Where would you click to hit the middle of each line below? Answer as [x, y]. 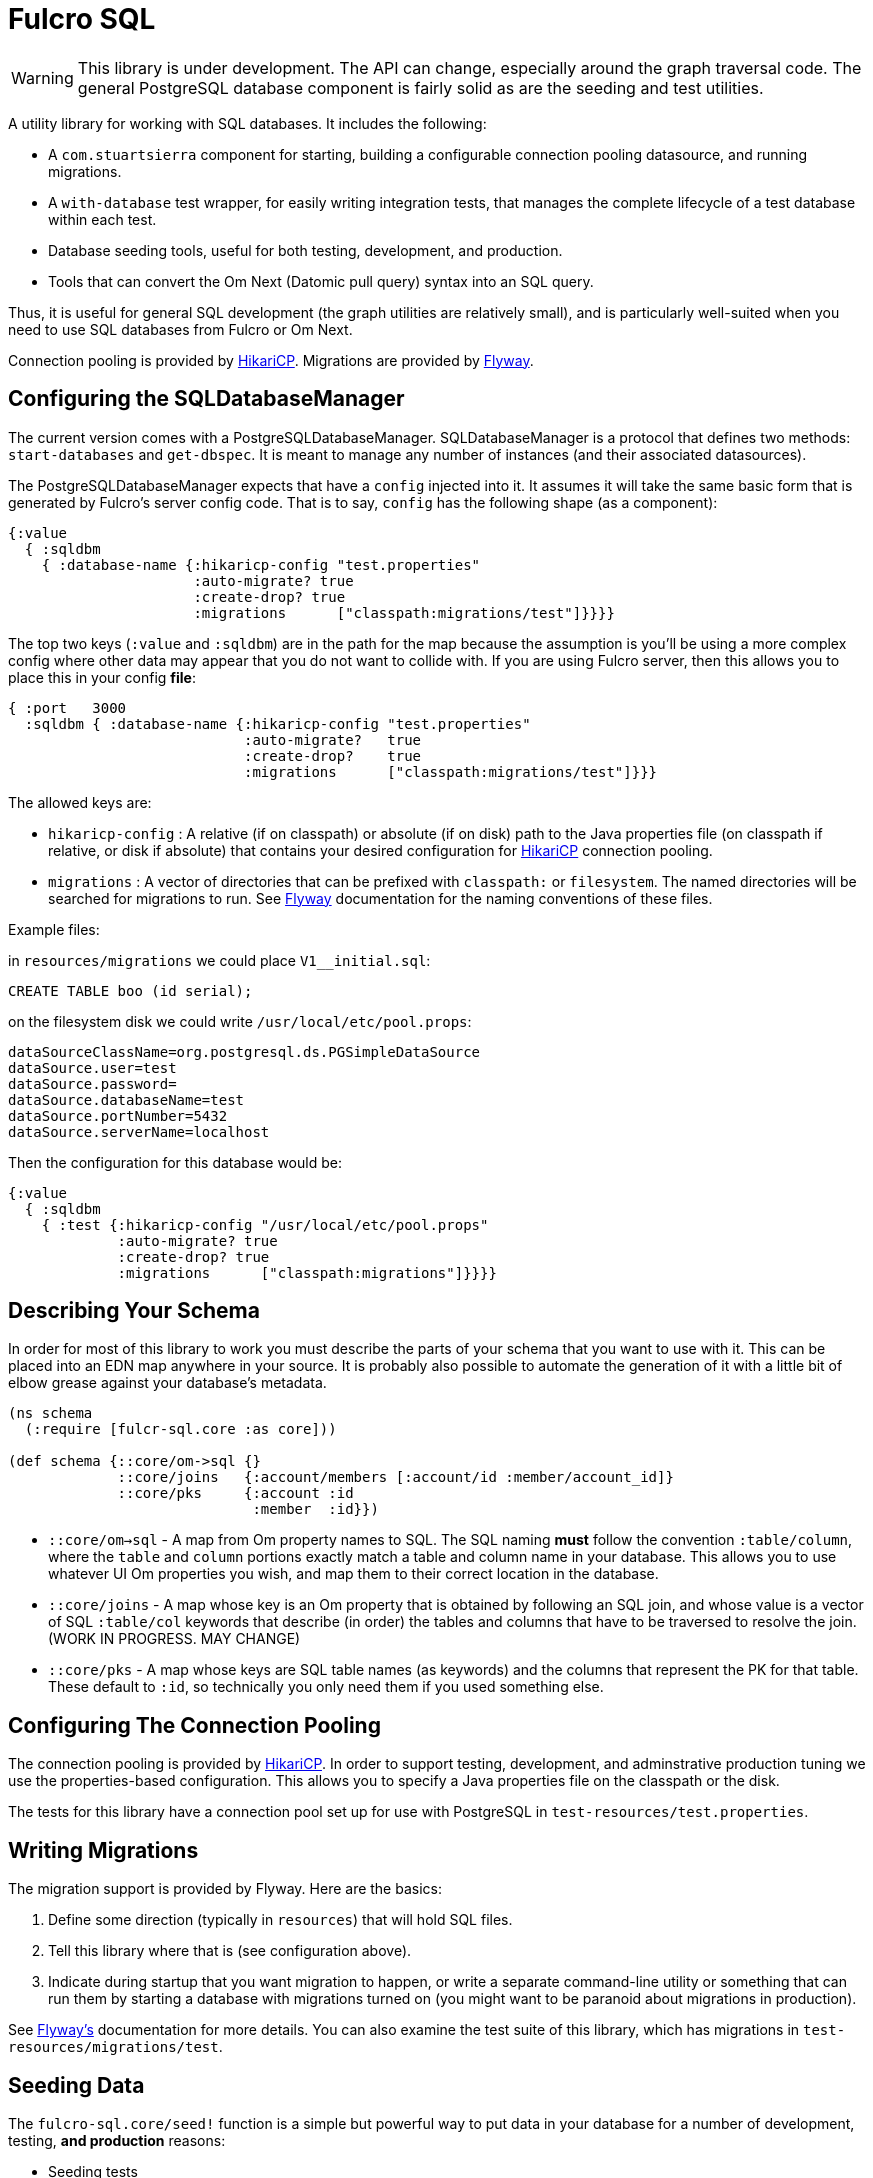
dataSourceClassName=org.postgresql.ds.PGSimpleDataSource [244, 1051]
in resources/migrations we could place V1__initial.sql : [219, 960]
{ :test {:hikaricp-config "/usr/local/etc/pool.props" [265, 1224]
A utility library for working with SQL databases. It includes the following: [247, 123]
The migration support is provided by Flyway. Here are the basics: [225, 1889]
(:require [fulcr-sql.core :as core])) [180, 1429]
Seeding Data [76, 2085]
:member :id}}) [315, 1509]
